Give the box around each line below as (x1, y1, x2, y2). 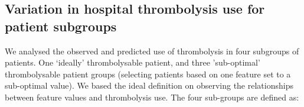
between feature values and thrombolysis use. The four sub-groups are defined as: (5, 90, 299, 103)
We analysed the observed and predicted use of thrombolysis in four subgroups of (5, 44, 299, 57)
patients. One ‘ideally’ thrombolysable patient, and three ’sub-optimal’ (5, 56, 260, 69)
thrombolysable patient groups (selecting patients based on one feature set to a (5, 67, 291, 80)
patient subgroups (5, 17, 117, 35)
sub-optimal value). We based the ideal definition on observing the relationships (5, 79, 293, 92)
